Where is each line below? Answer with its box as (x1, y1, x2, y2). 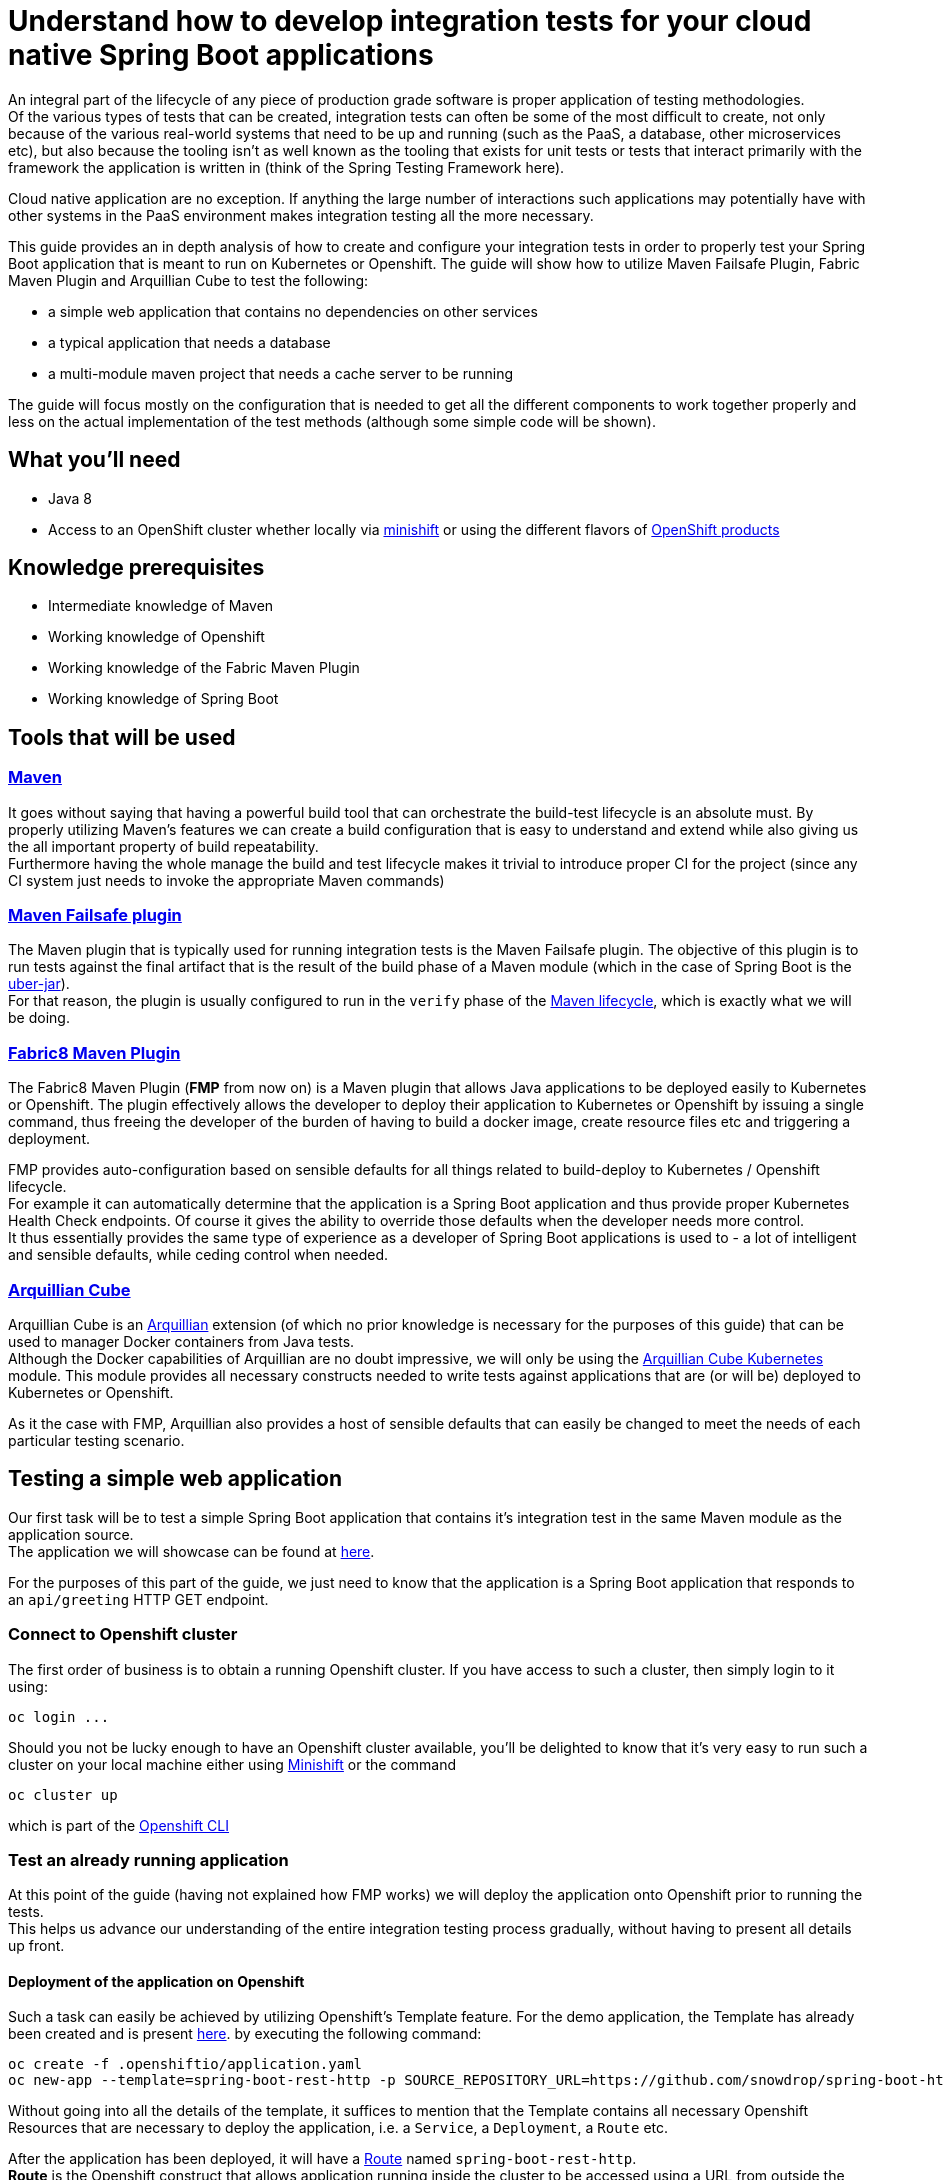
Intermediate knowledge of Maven (48, 597, 274, 615)
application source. (8, 1525, 134, 1543)
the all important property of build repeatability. (8, 837, 319, 855)
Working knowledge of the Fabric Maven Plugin (48, 659, 360, 677)
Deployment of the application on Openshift (8, 1972, 305, 1990)
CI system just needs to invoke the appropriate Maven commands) (8, 871, 445, 889)
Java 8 (48, 489, 92, 507)
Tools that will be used (8, 724, 236, 750)
